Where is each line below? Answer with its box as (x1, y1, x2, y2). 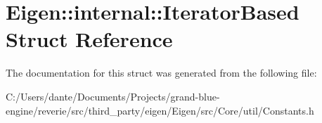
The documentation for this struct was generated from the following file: (6, 65, 317, 80)
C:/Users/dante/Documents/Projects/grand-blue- (6, 89, 220, 103)
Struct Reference (6, 25, 173, 53)
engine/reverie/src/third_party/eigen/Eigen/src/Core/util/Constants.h (6, 103, 314, 117)
